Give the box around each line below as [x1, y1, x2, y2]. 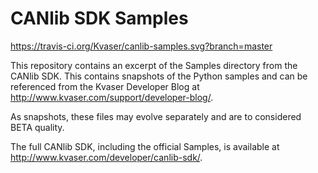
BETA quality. [10, 121, 65, 133]
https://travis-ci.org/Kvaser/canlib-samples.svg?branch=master [10, 40, 273, 52]
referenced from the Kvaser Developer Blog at [10, 80, 200, 92]
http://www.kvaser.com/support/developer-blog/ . [10, 91, 214, 103]
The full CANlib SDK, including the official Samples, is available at [10, 140, 280, 152]
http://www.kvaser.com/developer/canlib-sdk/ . [10, 151, 203, 163]
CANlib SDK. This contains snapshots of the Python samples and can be [10, 70, 308, 82]
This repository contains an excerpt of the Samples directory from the [10, 59, 298, 71]
